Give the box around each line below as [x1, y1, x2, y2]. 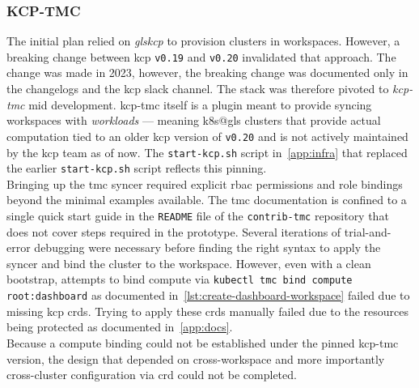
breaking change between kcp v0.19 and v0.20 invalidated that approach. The [6, 48, 396, 65]
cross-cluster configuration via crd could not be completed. [6, 366, 297, 383]
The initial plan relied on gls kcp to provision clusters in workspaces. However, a [6, 32, 400, 49]
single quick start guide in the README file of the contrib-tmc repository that [6, 207, 389, 224]
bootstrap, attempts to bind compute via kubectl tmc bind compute [6, 271, 353, 288]
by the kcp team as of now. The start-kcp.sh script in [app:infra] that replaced [6, 143, 408, 160]
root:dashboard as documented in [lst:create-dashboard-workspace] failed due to [6, 287, 410, 304]
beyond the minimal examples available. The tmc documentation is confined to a [6, 191, 407, 208]
